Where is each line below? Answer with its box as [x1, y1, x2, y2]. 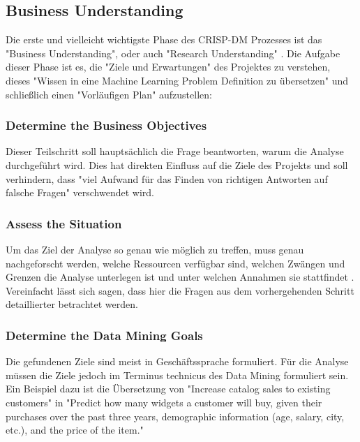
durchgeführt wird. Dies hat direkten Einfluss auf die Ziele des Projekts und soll [6, 157, 348, 172]
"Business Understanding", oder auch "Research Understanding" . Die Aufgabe [6, 45, 340, 60]
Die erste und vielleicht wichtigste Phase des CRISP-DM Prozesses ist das [6, 32, 322, 47]
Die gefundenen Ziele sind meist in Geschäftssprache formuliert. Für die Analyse [6, 354, 349, 369]
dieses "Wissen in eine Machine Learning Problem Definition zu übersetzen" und [6, 73, 349, 87]
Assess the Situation [6, 214, 122, 232]
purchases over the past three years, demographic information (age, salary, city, [6, 408, 345, 423]
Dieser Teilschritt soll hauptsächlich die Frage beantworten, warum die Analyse [6, 144, 344, 159]
